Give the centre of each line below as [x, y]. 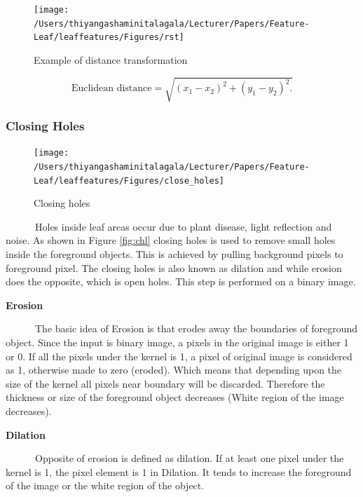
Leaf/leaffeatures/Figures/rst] [109, 38]
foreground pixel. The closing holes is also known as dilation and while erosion [174, 267]
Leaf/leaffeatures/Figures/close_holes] [129, 181]
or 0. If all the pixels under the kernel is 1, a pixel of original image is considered [179, 356]
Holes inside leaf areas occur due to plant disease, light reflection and [183, 226]
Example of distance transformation [111, 59]
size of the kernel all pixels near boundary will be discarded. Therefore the [165, 383]
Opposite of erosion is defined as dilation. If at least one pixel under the [189, 458]
